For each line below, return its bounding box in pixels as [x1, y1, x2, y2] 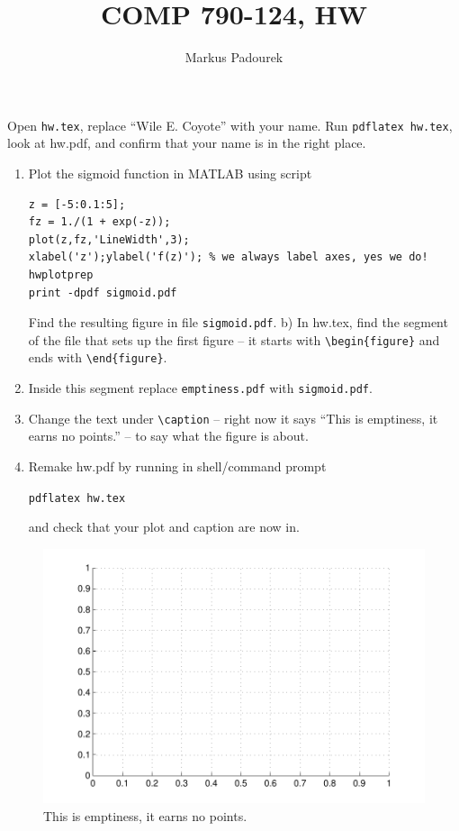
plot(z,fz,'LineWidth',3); [28, 233, 190, 246]
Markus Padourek [184, 48, 283, 67]
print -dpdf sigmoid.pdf [28, 286, 177, 299]
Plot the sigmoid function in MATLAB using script [28, 163, 312, 182]
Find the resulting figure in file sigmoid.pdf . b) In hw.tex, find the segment [28, 313, 448, 332]
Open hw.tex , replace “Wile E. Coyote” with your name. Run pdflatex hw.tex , [7, 115, 453, 134]
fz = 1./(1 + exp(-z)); [28, 215, 171, 229]
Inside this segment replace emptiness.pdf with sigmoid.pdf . [28, 379, 373, 397]
